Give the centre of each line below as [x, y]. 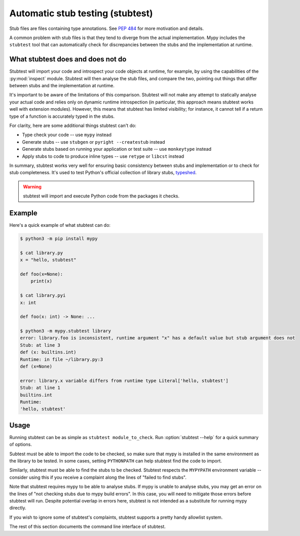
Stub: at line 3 [40, 345]
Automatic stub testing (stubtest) [81, 13]
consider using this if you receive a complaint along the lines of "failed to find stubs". [98, 477]
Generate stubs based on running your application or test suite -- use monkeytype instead [117, 149]
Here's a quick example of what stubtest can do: [60, 225]
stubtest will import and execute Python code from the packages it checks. [101, 196]
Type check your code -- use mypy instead [67, 135]
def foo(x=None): [42, 274]
